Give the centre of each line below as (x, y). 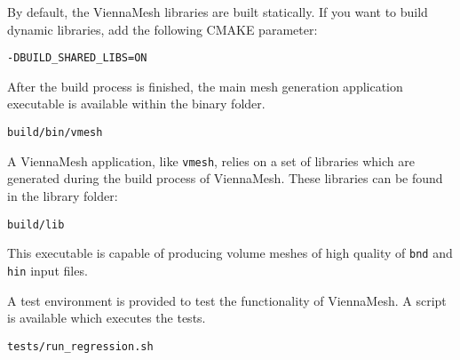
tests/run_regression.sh (80, 346)
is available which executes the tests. (107, 318)
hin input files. (48, 270)
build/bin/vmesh (55, 133)
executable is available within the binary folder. (136, 104)
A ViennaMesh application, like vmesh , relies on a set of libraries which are (211, 160)
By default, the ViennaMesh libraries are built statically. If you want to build (218, 12)
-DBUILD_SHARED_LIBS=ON (77, 58)
